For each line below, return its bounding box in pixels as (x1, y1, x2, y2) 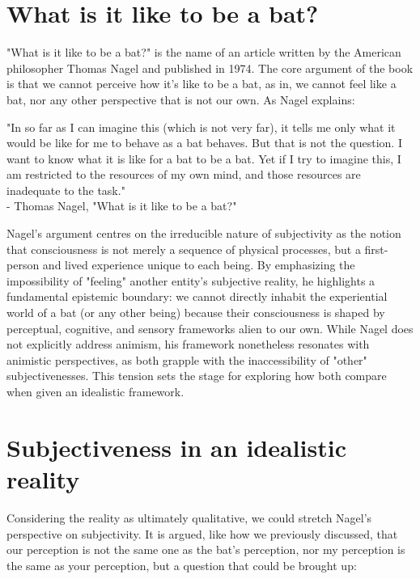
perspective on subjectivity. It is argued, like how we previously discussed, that (6, 525, 398, 542)
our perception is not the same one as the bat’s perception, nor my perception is (6, 541, 405, 558)
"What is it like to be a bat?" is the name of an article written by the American (6, 44, 401, 61)
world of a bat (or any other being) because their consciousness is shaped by (6, 304, 385, 321)
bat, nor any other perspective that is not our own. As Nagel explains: (6, 91, 355, 108)
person (6, 256, 40, 273)
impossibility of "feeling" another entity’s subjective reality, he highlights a (6, 272, 375, 289)
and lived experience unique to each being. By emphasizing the (42, 256, 355, 273)
